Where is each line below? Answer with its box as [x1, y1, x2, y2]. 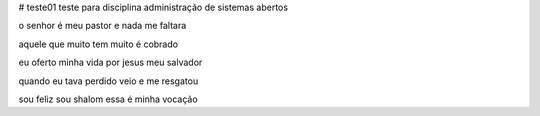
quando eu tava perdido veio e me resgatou [18, 75, 199, 87]
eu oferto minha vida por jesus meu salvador [18, 56, 203, 69]
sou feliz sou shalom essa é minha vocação [18, 93, 199, 105]
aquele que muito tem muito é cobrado [18, 38, 179, 50]
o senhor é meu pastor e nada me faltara [18, 20, 187, 32]
